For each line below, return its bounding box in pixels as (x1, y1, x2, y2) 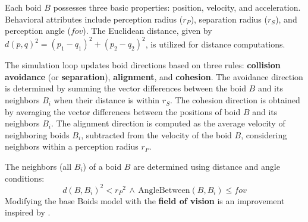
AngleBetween (138, 186, 190, 195)
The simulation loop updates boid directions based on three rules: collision (5, 59, 281, 71)
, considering (241, 128, 287, 141)
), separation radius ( (190, 12, 268, 25)
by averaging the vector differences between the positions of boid (5, 105, 241, 118)
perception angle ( (5, 24, 71, 37)
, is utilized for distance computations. (145, 37, 285, 50)
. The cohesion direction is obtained (169, 94, 300, 106)
